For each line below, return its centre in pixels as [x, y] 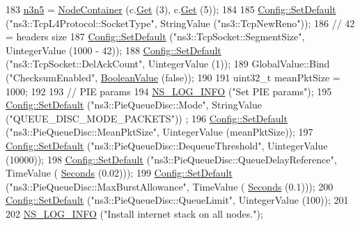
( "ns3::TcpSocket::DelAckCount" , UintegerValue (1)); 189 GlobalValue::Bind [168, 64]
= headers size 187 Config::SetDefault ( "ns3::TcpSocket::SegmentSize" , [155, 37]
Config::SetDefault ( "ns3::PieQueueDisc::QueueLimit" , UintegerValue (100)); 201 [177, 200]
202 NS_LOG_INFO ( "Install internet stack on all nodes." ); [134, 213]
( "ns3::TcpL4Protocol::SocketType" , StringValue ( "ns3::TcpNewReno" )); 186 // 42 [180, 23]
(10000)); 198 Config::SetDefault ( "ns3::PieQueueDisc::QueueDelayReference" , [171, 159]
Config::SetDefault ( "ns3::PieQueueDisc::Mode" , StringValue [134, 105]
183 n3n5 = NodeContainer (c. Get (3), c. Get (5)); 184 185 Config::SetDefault [171, 9]
